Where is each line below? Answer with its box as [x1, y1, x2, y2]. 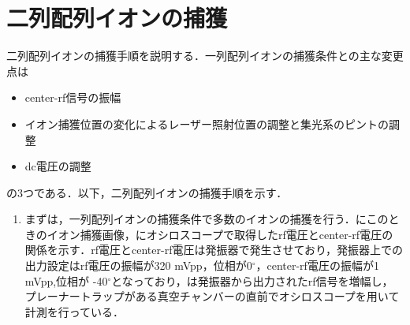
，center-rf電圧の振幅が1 [255, 257, 379, 274]
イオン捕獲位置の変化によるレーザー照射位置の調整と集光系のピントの [24, 115, 389, 132]
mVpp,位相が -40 [24, 272, 108, 289]
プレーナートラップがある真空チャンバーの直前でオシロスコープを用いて [24, 288, 400, 304]
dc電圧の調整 [24, 158, 91, 174]
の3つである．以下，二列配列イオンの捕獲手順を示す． [6, 184, 288, 200]
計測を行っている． [24, 303, 125, 319]
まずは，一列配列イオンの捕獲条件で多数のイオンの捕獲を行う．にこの [24, 211, 389, 227]
